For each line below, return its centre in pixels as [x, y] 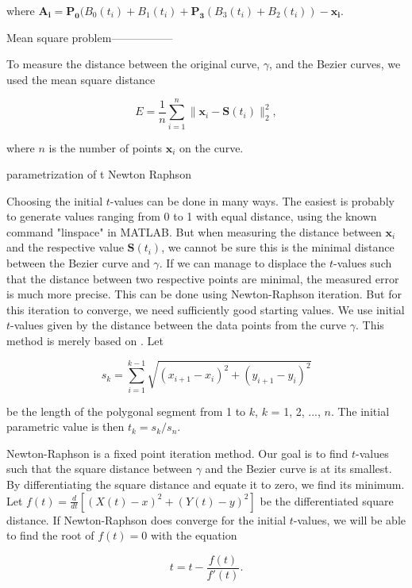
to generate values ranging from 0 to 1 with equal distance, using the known [192, 216]
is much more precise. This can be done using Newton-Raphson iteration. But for [204, 294]
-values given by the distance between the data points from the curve [179, 325]
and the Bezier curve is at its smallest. [298, 469]
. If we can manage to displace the [243, 263]
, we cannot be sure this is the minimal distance [278, 247]
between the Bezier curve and [78, 263]
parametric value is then [65, 427]
